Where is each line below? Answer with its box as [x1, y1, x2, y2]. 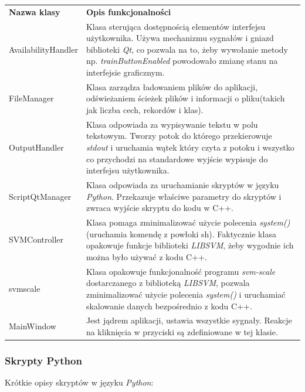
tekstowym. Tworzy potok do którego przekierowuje [86, 129, 272, 142]
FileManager [9, 92, 54, 104]
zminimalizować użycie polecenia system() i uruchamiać [86, 288, 286, 300]
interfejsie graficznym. [86, 66, 165, 78]
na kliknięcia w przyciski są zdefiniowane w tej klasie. [86, 325, 278, 338]
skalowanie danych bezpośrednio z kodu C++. [86, 299, 252, 312]
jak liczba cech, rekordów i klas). [86, 104, 204, 115]
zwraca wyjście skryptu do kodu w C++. [86, 202, 233, 214]
